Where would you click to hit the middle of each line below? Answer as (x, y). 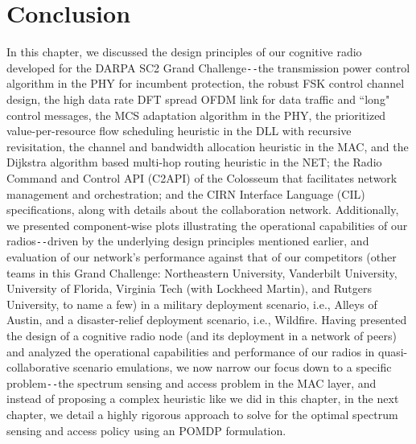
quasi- (393, 351)
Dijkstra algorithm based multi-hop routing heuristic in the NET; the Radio (194, 162)
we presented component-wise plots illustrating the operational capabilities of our (207, 225)
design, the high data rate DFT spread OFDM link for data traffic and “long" (198, 99)
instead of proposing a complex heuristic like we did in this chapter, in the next (203, 399)
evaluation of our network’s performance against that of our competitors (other (202, 256)
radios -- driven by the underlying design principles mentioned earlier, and (188, 241)
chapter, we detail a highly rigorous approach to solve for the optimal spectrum (202, 414)
